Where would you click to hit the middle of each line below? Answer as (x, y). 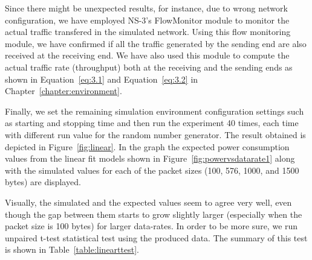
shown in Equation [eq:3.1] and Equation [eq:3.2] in (102, 79)
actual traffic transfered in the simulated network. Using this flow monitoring (148, 32)
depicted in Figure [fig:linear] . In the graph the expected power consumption (147, 146)
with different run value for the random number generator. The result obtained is (155, 134)
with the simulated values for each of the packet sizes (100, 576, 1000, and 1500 (152, 170)
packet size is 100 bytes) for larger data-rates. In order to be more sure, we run (151, 226)
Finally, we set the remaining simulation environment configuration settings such (154, 111)
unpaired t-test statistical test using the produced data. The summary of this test (156, 237)
